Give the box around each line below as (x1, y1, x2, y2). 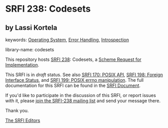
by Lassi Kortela (5, 23, 58, 32)
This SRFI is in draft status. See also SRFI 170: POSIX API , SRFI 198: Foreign (5, 72, 163, 78)
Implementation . (5, 62, 40, 68)
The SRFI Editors (5, 117, 41, 123)
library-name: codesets (5, 47, 54, 52)
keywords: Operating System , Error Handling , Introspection (5, 37, 129, 43)
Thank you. (5, 108, 29, 113)
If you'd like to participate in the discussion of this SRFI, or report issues (5, 92, 156, 98)
